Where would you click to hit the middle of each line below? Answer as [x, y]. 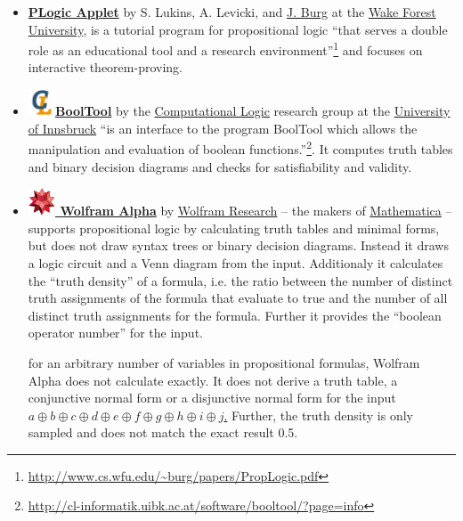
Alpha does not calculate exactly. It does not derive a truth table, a [213, 380]
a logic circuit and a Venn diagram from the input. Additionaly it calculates [236, 262]
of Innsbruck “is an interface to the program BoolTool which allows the [223, 128]
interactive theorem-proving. [105, 67]
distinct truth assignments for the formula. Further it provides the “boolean [235, 315]
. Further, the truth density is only [318, 415]
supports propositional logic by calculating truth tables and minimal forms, [234, 228]
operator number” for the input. [115, 333]
